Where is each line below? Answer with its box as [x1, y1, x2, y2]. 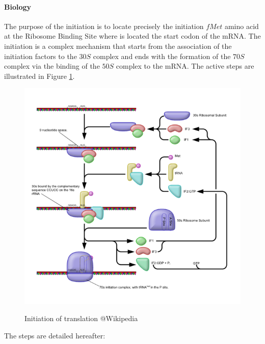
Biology [4, 1, 32, 12]
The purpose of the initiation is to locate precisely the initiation [4, 20, 204, 31]
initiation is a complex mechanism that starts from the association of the [4, 40, 232, 51]
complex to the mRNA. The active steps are [116, 61, 254, 71]
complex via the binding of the [4, 61, 100, 71]
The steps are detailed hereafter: [4, 330, 105, 340]
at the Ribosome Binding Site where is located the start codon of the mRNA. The [4, 31, 261, 41]
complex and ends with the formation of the [93, 50, 231, 61]
